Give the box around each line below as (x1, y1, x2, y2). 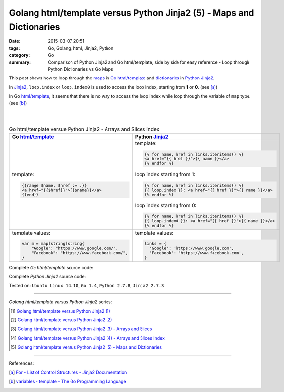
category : (9, 52, 30, 58)
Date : (9, 39, 21, 44)
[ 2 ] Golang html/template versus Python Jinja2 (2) (10, 317, 112, 323)
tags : (9, 45, 20, 51)
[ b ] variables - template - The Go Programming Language (9, 378, 126, 385)
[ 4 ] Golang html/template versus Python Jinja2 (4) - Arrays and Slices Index (10, 335, 165, 341)
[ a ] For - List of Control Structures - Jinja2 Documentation (9, 369, 127, 375)
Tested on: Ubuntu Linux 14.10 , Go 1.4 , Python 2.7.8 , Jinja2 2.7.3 (9, 282, 164, 288)
